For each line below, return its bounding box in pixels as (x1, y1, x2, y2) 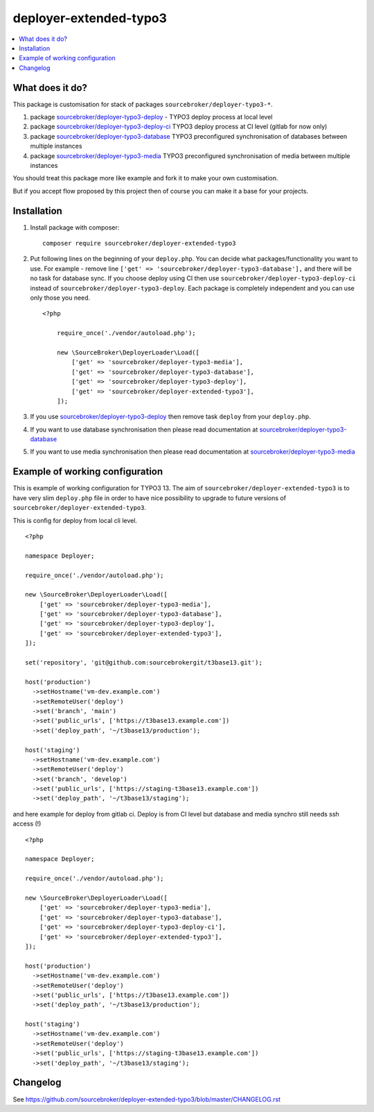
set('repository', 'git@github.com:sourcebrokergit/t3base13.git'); (25, 659, 262, 667)
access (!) (12, 819, 42, 828)
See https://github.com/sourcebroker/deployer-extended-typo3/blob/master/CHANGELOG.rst (12, 1095, 280, 1103)
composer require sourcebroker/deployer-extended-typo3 (42, 239, 236, 248)
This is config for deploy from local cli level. (12, 516, 138, 524)
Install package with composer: (30, 223, 120, 232)
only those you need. (30, 293, 91, 302)
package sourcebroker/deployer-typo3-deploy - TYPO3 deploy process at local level (30, 113, 273, 121)
